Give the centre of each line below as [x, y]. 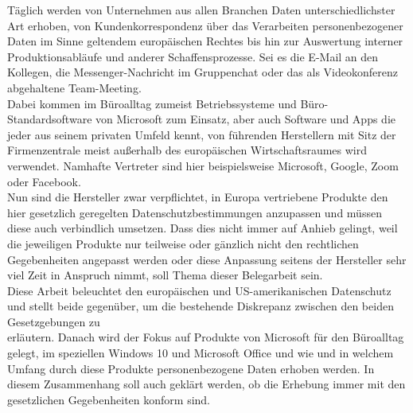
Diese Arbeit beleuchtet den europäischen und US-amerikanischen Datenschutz [199, 290]
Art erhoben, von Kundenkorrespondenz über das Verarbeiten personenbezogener [205, 25]
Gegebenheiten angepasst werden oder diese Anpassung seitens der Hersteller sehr [207, 259]
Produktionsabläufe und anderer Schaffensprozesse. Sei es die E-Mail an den [193, 56]
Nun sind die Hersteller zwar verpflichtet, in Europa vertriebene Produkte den [198, 197]
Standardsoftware [50, 119]
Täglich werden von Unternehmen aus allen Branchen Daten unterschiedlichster [201, 10]
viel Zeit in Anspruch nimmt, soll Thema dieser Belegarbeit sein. [165, 275]
